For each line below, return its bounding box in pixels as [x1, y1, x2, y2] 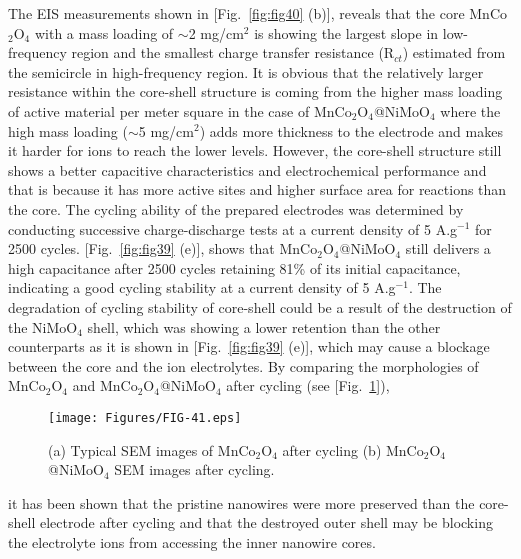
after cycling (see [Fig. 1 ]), [226, 375, 390, 396]
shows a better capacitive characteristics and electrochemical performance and [8, 159, 487, 180]
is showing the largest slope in [254, 22, 439, 43]
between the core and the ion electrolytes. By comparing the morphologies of [8, 355, 479, 376]
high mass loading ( [8, 120, 128, 141]
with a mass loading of [34, 22, 174, 43]
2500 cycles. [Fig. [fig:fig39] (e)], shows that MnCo [8, 238, 318, 259]
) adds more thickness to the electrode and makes [199, 120, 503, 141]
